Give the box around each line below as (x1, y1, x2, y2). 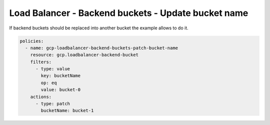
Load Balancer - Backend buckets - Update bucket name (9, 7, 248, 18)
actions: (30, 94, 52, 100)
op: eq (40, 80, 57, 86)
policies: (19, 38, 44, 44)
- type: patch (35, 101, 70, 107)
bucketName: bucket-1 (40, 108, 94, 114)
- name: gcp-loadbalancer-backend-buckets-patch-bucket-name (25, 45, 178, 51)
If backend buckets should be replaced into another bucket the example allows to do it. (9, 25, 188, 31)
